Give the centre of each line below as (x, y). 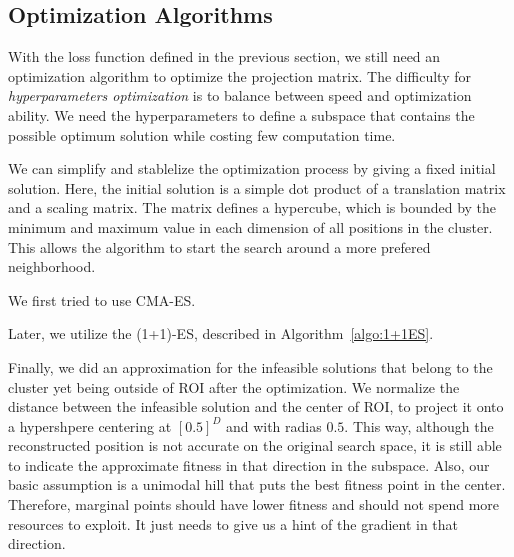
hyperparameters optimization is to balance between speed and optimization (240, 95)
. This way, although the (419, 425)
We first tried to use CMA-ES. (102, 299)
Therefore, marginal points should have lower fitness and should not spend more (254, 504)
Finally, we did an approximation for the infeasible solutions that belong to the (250, 366)
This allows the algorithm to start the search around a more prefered (219, 246)
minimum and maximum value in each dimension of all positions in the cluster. (250, 226)
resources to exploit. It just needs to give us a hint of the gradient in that (233, 523)
